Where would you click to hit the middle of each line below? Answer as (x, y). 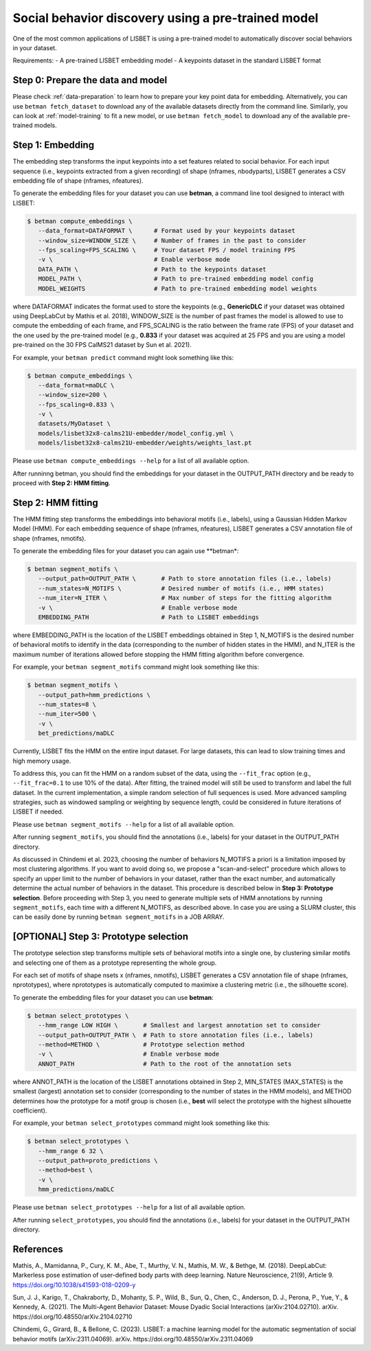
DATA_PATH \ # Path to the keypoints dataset (152, 269)
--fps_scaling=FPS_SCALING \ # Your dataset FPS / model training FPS (167, 250)
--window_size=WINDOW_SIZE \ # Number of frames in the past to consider (172, 240)
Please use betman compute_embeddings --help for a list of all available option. (131, 461)
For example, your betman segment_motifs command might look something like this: (136, 667)
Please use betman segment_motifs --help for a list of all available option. (124, 824)
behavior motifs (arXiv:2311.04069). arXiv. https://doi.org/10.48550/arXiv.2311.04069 (133, 1339)
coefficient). (30, 1110)
